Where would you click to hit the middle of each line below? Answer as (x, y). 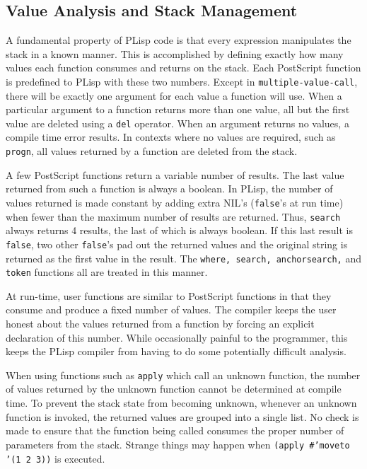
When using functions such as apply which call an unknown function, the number (183, 375)
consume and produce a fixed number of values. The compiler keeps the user (171, 309)
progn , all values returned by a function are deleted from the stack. (152, 151)
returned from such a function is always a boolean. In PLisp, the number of (169, 189)
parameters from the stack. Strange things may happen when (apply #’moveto (178, 444)
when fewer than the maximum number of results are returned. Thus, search (173, 216)
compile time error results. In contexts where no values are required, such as (171, 137)
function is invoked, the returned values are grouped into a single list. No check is (182, 416)
